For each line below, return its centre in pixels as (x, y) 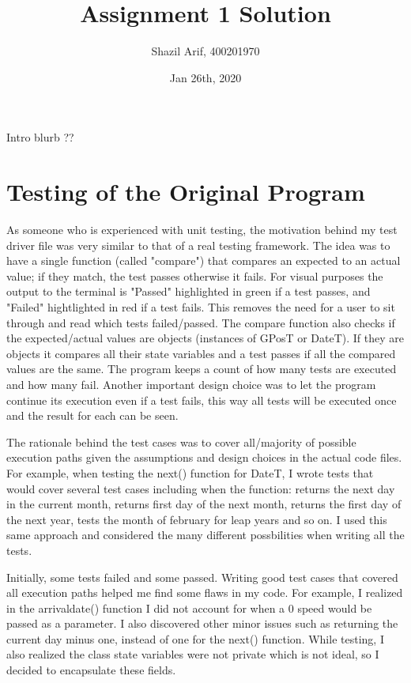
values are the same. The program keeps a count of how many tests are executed (202, 369)
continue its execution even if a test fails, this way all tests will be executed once (202, 400)
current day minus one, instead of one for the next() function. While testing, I (195, 638)
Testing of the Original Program (186, 192)
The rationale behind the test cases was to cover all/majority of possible (181, 441)
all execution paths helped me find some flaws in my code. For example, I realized (205, 592)
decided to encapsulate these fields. (91, 670)
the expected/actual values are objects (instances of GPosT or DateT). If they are (205, 338)
